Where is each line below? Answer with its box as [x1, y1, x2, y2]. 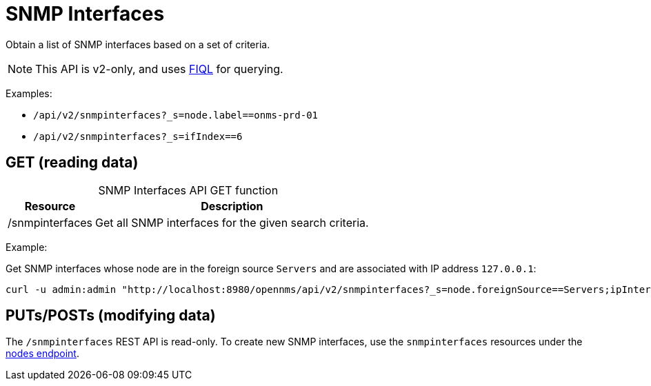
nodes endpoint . [6, 347, 79, 360]
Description [201, 199, 263, 213]
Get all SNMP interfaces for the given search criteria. [95, 215, 369, 230]
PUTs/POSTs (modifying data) [6, 307, 216, 325]
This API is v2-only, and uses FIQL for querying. [35, 61, 283, 76]
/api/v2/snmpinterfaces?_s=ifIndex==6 [33, 130, 243, 142]
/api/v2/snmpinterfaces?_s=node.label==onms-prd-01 [33, 109, 319, 121]
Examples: [6, 87, 52, 99]
